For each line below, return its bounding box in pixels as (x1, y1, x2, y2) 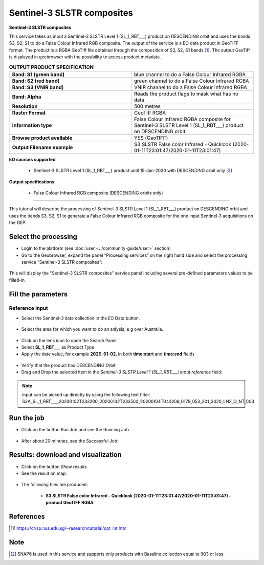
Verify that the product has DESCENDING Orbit (21, 362, 116, 368)
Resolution (12, 103, 38, 110)
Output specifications (9, 179, 55, 185)
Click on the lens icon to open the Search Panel (21, 337, 117, 343)
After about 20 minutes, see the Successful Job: (21, 438, 119, 443)
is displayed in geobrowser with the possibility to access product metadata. (9, 54, 161, 60)
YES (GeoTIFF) (134, 134, 168, 141)
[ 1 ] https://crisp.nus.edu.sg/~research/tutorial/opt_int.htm (10, 525, 127, 531)
